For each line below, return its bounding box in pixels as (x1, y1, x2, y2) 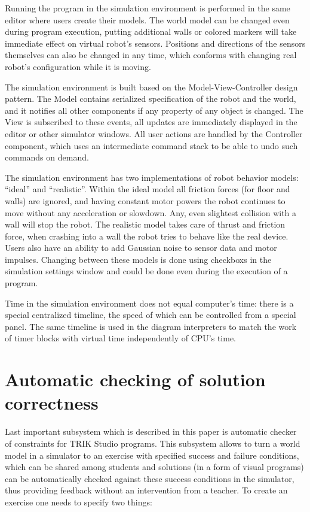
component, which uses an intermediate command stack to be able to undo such (5, 139, 298, 152)
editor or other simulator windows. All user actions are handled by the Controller (5, 127, 303, 140)
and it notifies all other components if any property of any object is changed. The (5, 104, 303, 116)
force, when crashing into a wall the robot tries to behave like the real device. (5, 229, 288, 242)
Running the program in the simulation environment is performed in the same (5, 2, 290, 14)
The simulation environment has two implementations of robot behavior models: (5, 171, 299, 183)
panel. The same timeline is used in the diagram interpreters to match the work (5, 320, 297, 332)
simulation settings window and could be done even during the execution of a (5, 265, 288, 277)
